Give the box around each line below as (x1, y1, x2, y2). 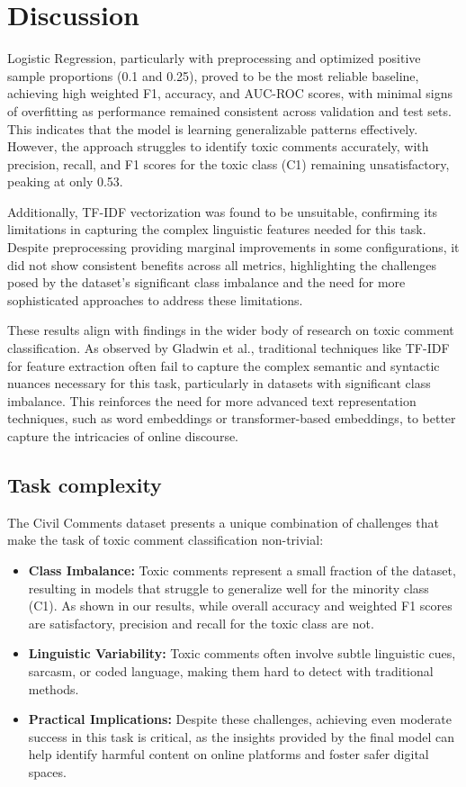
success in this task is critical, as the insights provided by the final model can (28, 727, 455, 746)
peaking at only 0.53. (7, 172, 123, 191)
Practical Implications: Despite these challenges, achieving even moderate (28, 710, 453, 728)
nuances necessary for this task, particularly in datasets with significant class (7, 374, 431, 393)
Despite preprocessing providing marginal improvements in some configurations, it (7, 238, 460, 257)
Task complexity (7, 470, 162, 498)
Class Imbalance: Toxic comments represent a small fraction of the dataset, (28, 560, 456, 579)
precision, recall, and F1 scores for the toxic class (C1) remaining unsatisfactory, (7, 154, 450, 173)
